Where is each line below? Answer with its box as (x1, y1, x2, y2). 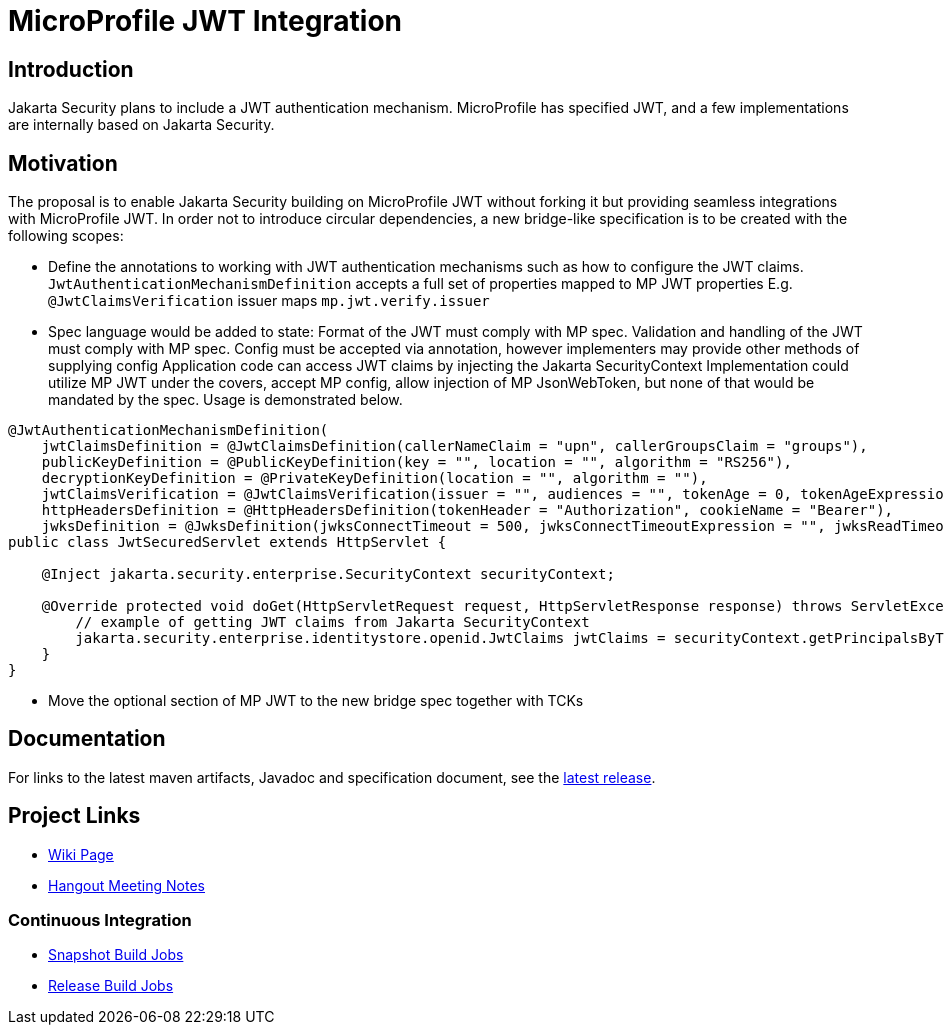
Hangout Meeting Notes (48, 876, 205, 894)
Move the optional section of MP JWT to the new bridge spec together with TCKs (48, 692, 584, 710)
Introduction (8, 56, 134, 82)
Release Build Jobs (48, 977, 174, 995)
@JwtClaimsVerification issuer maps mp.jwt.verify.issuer (48, 292, 490, 310)
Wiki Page (48, 845, 114, 863)
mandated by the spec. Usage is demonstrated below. (48, 391, 403, 409)
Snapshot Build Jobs (48, 946, 184, 964)
